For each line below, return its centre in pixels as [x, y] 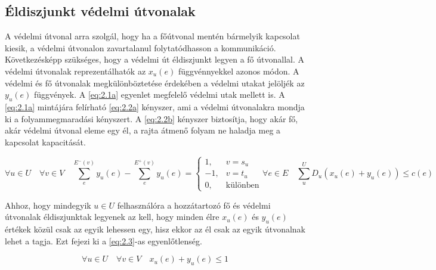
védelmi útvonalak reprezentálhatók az [75, 71]
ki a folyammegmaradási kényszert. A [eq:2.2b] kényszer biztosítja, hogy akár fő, [151, 118]
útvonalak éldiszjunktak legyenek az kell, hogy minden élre [112, 217]
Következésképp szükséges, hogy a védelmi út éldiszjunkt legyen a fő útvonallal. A [155, 59]
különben [242, 185]
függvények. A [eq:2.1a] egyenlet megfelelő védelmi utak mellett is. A [159, 94]
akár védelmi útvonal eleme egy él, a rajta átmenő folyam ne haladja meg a [143, 130]
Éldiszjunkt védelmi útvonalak [100, 11]
